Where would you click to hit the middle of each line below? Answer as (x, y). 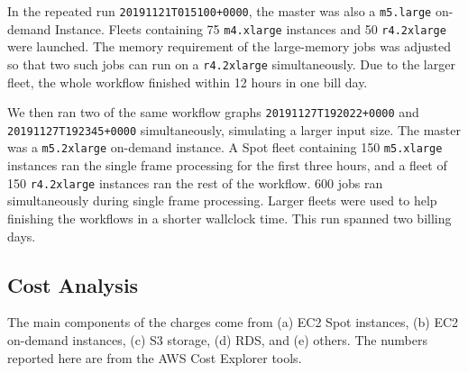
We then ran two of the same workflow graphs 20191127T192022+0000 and (213, 112)
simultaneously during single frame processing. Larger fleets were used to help (222, 200)
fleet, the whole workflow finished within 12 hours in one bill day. (188, 82)
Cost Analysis (73, 284)
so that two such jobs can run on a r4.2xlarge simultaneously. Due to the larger (231, 64)
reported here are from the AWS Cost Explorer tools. (155, 357)
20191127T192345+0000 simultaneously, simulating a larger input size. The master (234, 129)
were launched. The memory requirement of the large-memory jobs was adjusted (229, 46)
